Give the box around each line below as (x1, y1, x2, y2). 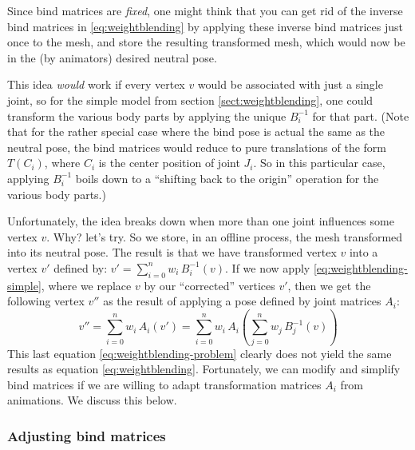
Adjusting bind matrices (7, 425, 166, 445)
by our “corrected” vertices (144, 277, 275, 293)
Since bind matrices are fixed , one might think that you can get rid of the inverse (7, 2, 403, 18)
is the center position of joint (98, 154, 240, 171)
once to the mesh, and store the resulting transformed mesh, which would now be (7, 34, 405, 50)
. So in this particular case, (253, 154, 385, 171)
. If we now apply (225, 259, 310, 276)
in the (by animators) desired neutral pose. (7, 49, 217, 66)
